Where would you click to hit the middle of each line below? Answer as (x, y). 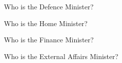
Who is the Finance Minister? (49, 40)
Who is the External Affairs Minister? (61, 56)
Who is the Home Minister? (46, 23)
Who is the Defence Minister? (49, 6)
